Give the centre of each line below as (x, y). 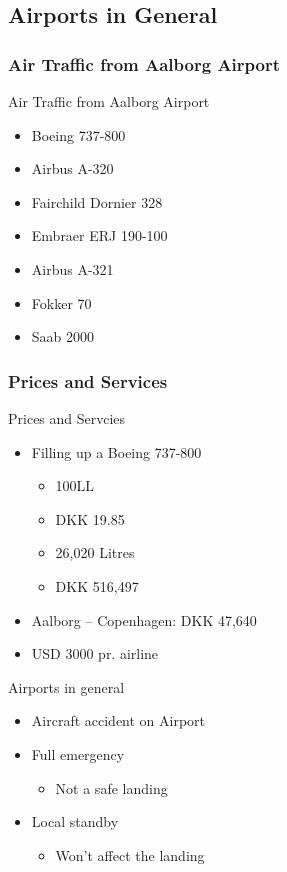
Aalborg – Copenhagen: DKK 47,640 (144, 619)
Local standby (75, 821)
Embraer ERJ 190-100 (99, 235)
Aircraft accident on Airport (118, 720)
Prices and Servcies (67, 417)
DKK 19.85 (90, 518)
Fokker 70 (61, 302)
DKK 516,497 (97, 585)
